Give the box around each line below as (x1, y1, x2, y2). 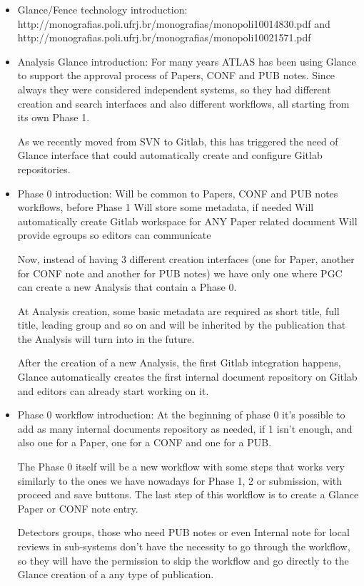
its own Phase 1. (17, 110, 90, 125)
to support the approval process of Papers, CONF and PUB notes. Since (17, 68, 335, 83)
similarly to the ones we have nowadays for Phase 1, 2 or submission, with (17, 473, 343, 488)
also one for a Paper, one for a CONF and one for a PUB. (17, 435, 272, 450)
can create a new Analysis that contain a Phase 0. (17, 279, 237, 294)
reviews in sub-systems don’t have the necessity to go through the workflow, (17, 539, 350, 553)
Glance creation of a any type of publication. (17, 567, 214, 582)
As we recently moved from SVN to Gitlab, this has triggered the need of (17, 133, 338, 148)
